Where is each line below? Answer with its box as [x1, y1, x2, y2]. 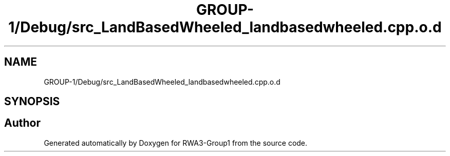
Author [4, 116, 41, 130]
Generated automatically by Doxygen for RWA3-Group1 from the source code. [44, 138, 308, 147]
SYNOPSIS [4, 95, 60, 108]
